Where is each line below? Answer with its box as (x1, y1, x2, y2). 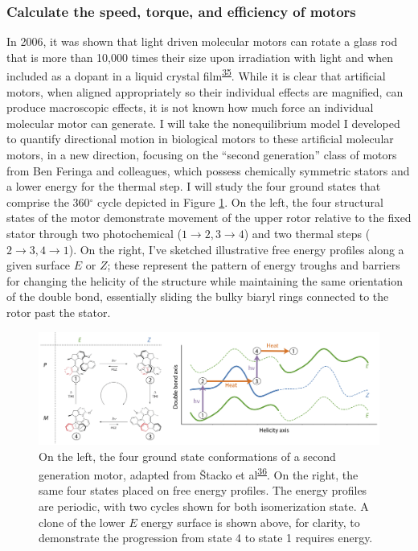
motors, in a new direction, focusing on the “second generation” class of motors (6, 146, 397, 163)
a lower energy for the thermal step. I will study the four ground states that (6, 178, 381, 195)
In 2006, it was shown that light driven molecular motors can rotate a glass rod (6, 33, 398, 50)
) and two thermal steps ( (244, 225, 371, 241)
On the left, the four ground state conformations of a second (39, 447, 336, 464)
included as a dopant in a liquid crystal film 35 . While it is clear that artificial (6, 65, 386, 84)
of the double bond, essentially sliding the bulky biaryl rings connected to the (6, 288, 389, 305)
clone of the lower (39, 513, 125, 530)
